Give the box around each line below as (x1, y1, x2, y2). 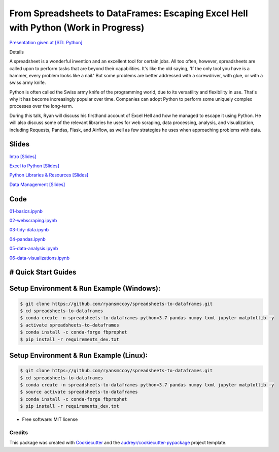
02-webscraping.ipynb (9, 218, 57, 224)
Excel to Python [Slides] (9, 163, 59, 169)
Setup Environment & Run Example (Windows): (9, 284, 161, 293)
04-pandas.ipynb (9, 236, 46, 242)
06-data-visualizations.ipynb (9, 255, 69, 261)
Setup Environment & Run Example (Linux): (9, 351, 148, 359)
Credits (9, 429, 28, 436)
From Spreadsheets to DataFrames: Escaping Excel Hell (9, 8, 248, 19)
